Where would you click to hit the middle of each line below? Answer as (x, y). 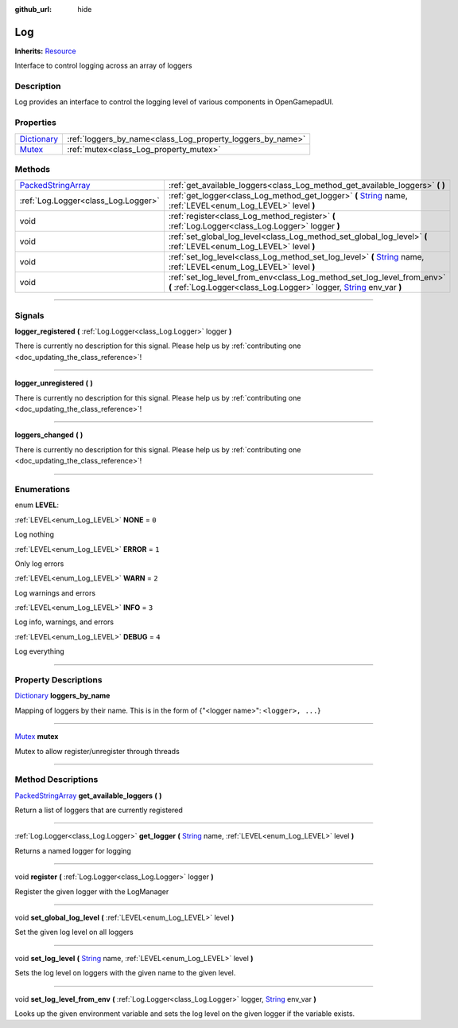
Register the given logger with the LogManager (92, 891)
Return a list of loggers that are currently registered (99, 810)
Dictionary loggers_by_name (62, 696)
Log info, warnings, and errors (64, 622)
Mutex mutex (37, 737)
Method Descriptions (56, 780)
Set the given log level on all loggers (74, 932)
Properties (36, 123)
